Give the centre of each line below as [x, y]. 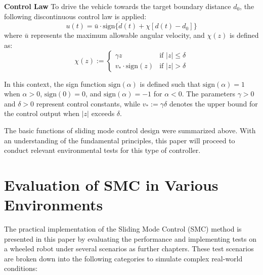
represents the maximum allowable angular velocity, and [118, 35]
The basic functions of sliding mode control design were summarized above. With [130, 130]
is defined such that [170, 84]
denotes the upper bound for [213, 103]
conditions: [21, 268]
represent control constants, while [88, 103]
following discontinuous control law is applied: [75, 16]
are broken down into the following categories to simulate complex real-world [123, 258]
